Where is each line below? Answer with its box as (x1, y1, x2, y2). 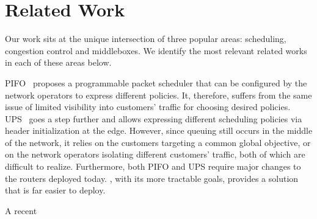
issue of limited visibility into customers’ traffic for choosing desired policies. (5, 100, 291, 113)
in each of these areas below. (5, 56, 112, 69)
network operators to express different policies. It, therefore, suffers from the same (5, 88, 312, 101)
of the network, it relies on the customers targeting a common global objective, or (5, 136, 311, 148)
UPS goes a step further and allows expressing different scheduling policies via (5, 112, 302, 125)
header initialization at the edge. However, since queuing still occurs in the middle (5, 124, 313, 137)
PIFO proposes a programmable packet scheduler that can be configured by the (5, 76, 307, 89)
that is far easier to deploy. (5, 184, 106, 196)
